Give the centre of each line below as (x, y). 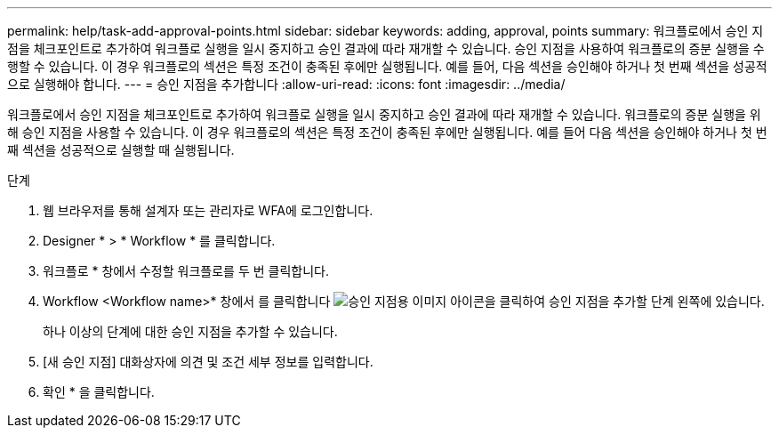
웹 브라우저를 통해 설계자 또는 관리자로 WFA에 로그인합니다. (208, 210)
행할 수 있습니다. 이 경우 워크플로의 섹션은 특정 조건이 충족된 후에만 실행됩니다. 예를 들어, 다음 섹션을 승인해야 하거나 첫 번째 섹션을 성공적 (387, 66)
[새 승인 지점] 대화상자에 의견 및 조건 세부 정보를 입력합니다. (208, 362)
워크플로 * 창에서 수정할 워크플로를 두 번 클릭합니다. (186, 271)
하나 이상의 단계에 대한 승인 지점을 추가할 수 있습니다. (190, 331)
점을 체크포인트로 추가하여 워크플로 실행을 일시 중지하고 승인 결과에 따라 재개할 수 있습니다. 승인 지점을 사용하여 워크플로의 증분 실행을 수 (386, 48)
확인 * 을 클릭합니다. (99, 392)
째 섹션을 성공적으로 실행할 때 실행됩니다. (121, 150)
